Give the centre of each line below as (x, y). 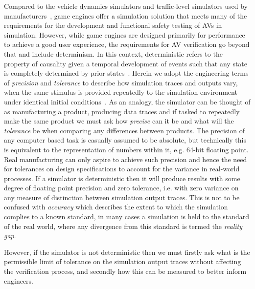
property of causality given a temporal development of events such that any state (126, 63)
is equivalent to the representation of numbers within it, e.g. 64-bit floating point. (126, 149)
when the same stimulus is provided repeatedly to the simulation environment (121, 92)
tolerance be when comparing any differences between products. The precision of (125, 130)
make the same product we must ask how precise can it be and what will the (119, 121)
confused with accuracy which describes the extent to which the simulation (116, 207)
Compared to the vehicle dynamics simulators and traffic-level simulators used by (126, 6)
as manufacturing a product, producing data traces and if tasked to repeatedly (122, 111)
